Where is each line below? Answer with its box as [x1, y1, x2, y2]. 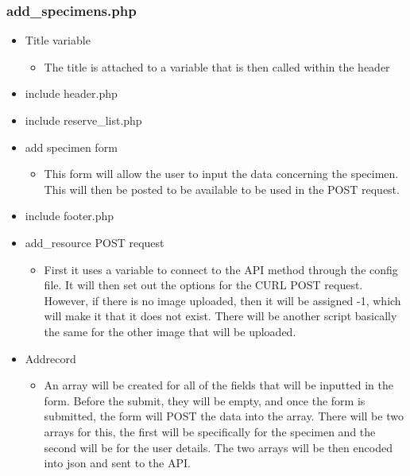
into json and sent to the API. [44, 455, 191, 471]
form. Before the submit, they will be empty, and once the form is [44, 392, 366, 408]
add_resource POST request [25, 234, 164, 250]
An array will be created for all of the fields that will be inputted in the [44, 377, 393, 393]
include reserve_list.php [25, 112, 142, 128]
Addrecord [25, 350, 76, 366]
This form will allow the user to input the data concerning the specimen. [44, 165, 399, 182]
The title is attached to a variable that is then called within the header [44, 58, 390, 75]
